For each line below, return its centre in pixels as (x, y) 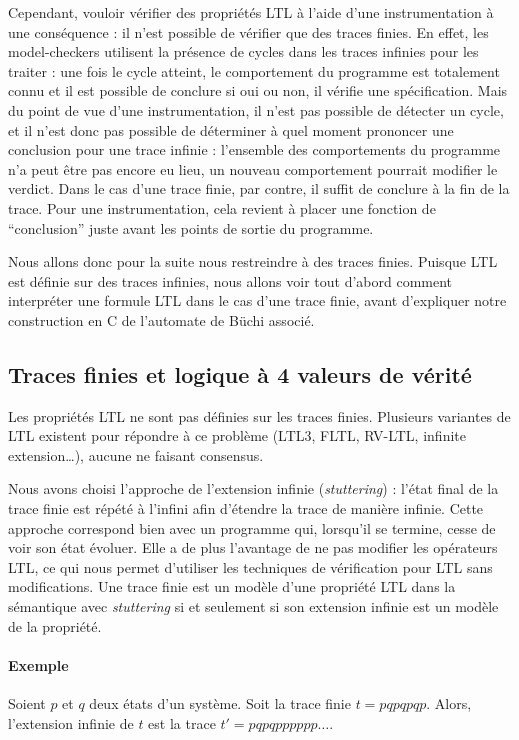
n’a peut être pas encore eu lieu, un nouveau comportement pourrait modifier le (253, 168)
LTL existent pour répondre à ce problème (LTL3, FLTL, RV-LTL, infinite (237, 435)
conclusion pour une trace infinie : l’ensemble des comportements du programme (254, 149)
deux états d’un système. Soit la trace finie (220, 703)
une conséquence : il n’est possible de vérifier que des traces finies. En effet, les (248, 31)
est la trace (182, 722)
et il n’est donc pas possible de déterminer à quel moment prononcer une (231, 129)
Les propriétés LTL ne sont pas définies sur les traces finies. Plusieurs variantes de (259, 415)
